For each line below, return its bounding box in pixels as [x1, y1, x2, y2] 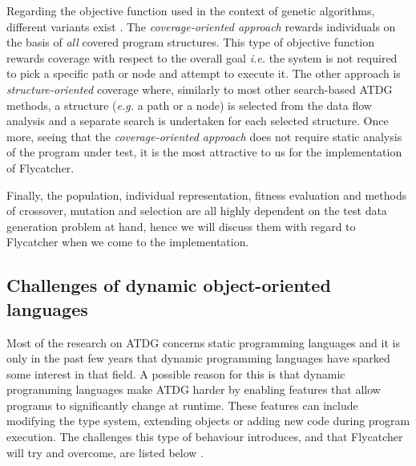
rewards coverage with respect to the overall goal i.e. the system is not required [6, 49, 398, 66]
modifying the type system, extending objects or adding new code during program [6, 412, 410, 429]
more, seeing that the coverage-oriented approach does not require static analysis [6, 128, 402, 144]
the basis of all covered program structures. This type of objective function [6, 34, 374, 51]
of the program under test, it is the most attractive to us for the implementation [6, 144, 402, 160]
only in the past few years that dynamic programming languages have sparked [6, 350, 390, 367]
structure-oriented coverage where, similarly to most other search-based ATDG [6, 80, 393, 97]
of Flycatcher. [6, 159, 75, 176]
